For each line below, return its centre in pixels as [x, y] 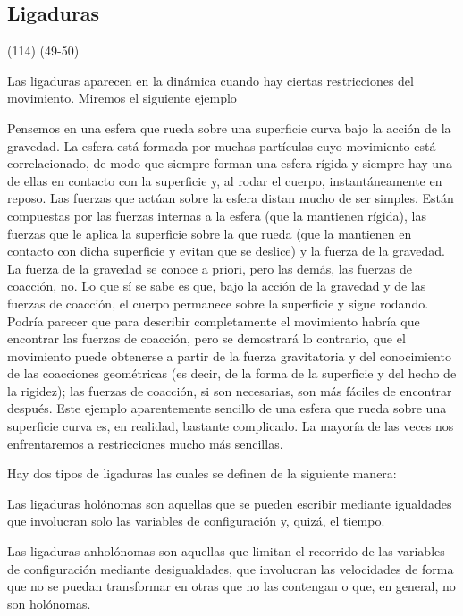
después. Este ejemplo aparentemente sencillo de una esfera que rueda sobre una [227, 408]
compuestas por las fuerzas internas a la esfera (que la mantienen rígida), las [217, 215]
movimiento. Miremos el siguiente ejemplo [122, 98]
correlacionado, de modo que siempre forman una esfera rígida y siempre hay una [230, 163]
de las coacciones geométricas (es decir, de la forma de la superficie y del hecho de [232, 373]
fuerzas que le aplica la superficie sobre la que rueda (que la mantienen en [210, 233]
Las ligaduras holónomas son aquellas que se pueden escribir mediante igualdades [230, 503]
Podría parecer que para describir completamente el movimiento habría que [214, 321]
